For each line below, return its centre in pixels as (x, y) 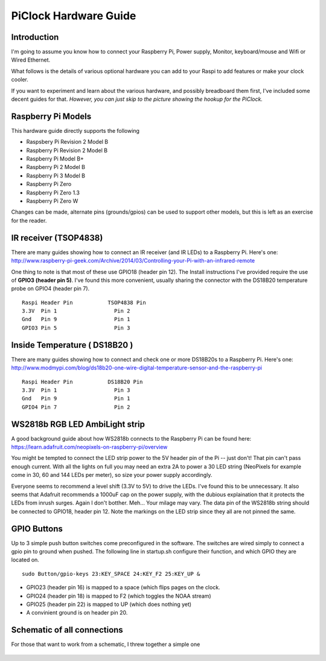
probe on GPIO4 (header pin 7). (50, 289)
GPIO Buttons (37, 528)
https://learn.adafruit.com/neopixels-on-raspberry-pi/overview (89, 447)
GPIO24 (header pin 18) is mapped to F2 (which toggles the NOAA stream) (119, 596)
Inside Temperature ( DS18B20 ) (72, 345)
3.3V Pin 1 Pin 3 (76, 390)
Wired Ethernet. (31, 60)
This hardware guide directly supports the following (75, 130)
